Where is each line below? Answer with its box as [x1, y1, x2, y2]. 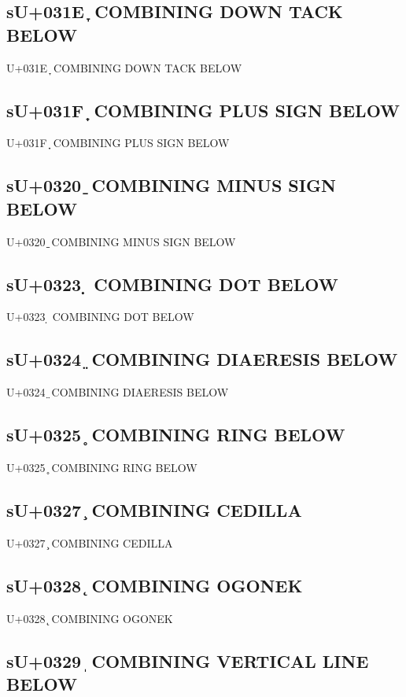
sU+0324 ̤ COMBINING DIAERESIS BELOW [6, 347, 398, 371]
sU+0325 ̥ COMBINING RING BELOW [6, 422, 345, 447]
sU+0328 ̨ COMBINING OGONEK [6, 573, 303, 597]
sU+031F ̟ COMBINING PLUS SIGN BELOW [6, 98, 400, 122]
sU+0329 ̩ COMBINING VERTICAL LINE [6, 648, 369, 673]
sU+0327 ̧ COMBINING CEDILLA [6, 497, 302, 522]
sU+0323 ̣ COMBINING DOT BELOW [6, 271, 338, 296]
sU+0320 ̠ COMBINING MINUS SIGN [6, 173, 336, 197]
